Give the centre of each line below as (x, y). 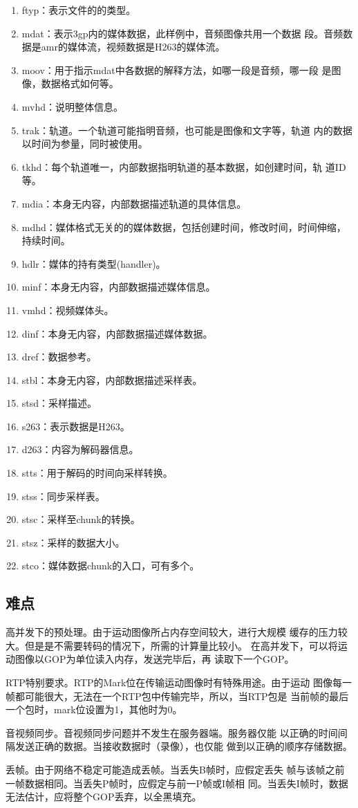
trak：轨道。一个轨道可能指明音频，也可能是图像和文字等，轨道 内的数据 (187, 130)
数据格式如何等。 (80, 83)
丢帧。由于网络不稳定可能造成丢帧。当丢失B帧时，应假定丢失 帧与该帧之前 (175, 769)
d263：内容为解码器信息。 (80, 449)
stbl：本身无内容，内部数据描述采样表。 (112, 379)
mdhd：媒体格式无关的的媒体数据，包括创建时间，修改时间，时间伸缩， (184, 227)
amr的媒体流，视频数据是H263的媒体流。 (133, 47)
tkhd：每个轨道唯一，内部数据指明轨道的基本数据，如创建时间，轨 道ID (184, 166)
